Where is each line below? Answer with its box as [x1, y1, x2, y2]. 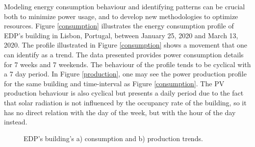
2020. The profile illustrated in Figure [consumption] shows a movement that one [4, 40, 248, 50]
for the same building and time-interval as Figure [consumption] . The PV [4, 78, 225, 88]
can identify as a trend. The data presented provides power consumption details [4, 49, 244, 59]
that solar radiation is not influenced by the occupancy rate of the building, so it [4, 97, 247, 107]
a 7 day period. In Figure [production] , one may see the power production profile [4, 69, 247, 79]
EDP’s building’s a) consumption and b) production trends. [24, 133, 203, 143]
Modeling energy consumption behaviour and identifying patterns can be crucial [4, 1, 245, 11]
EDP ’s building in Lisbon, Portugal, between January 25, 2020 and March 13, [4, 30, 238, 40]
